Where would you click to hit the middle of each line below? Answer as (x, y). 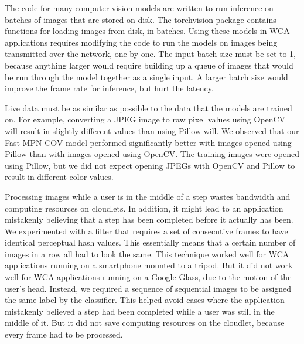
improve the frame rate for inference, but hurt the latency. (109, 88)
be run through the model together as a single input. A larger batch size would (146, 76)
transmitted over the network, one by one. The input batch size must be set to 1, (150, 54)
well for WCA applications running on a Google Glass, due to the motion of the (148, 277)
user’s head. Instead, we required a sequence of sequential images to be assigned (148, 288)
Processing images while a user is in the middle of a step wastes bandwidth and (148, 196)
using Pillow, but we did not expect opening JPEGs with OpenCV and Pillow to (150, 165)
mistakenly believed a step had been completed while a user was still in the (140, 311)
